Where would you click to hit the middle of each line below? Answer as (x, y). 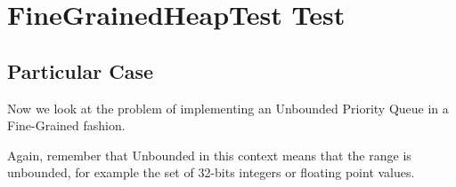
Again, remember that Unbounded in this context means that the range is (209, 155)
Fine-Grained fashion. (66, 125)
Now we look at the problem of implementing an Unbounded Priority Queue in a (228, 108)
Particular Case (80, 70)
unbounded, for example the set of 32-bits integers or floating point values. (211, 172)
